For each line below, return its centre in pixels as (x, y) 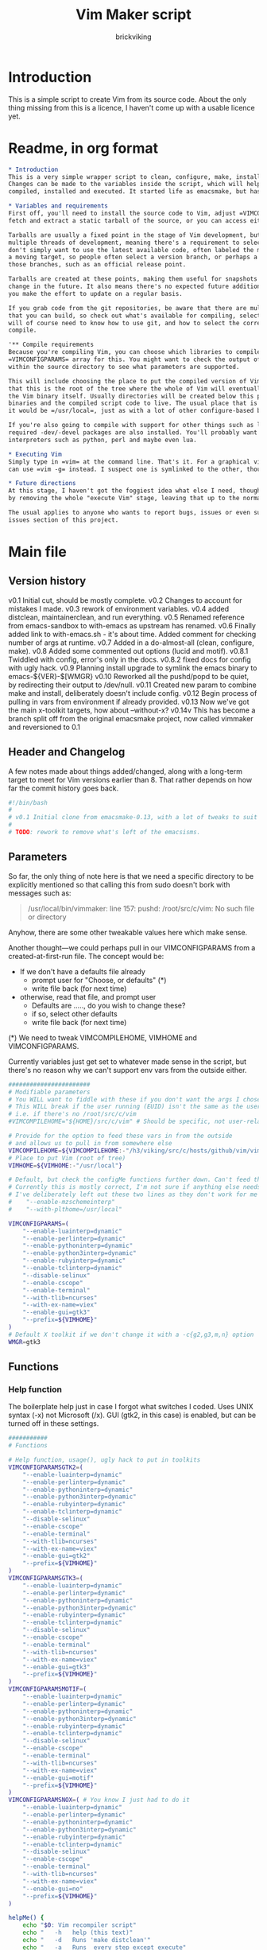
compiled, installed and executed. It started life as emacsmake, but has (135, 192)
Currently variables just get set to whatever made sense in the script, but (128, 1061)
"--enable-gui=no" (53, 1889)
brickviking (133, 37)
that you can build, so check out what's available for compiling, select (135, 316)
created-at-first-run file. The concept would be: (86, 956)
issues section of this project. (64, 520)
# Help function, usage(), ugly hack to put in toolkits (104, 1460)
